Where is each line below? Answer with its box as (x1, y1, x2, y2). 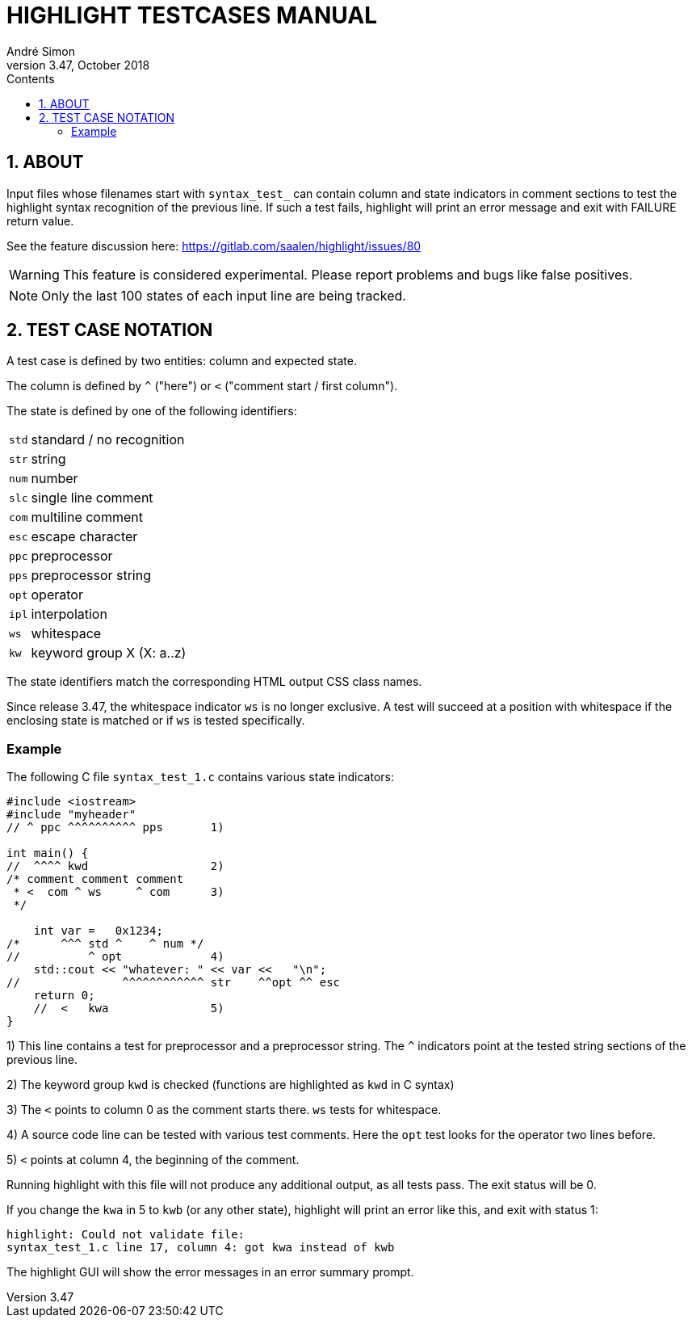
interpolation (31, 606, 107, 623)
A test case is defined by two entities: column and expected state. (6, 354, 357, 368)
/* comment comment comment (6, 872, 184, 886)
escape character (31, 528, 138, 545)
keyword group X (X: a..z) (31, 645, 187, 662)
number (31, 470, 78, 487)
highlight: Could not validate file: (6, 1228, 245, 1242)
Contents (6, 71, 55, 86)
